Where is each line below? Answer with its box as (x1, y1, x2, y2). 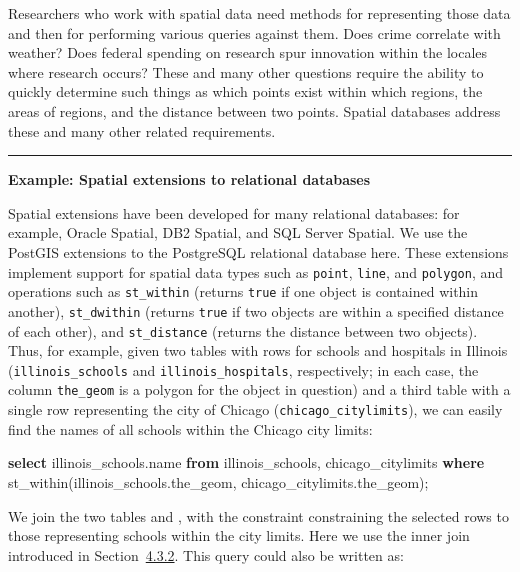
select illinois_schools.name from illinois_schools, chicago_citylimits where (8, 452, 485, 473)
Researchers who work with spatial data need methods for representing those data (8, 3, 511, 23)
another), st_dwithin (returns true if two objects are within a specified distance (8, 300, 504, 321)
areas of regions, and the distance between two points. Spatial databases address (8, 100, 501, 121)
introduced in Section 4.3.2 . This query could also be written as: (8, 544, 404, 565)
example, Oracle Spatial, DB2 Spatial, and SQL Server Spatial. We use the (8, 222, 468, 243)
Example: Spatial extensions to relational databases (8, 169, 371, 190)
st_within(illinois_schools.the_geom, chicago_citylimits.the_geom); (8, 471, 429, 492)
